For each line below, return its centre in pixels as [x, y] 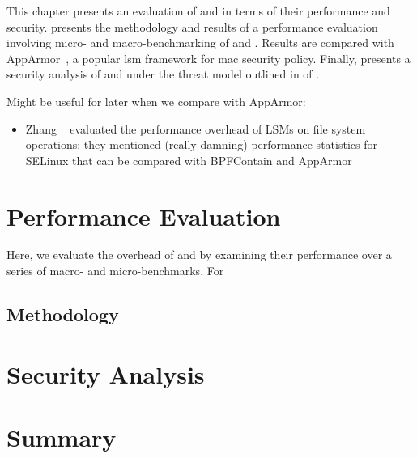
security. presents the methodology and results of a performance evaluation [192, 26]
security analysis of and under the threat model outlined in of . [163, 74]
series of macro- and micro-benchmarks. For [115, 271]
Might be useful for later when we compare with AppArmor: [156, 101]
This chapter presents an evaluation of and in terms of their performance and [198, 11]
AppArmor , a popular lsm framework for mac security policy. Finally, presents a [208, 58]
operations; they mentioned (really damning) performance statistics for [201, 144]
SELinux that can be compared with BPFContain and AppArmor [189, 160]
